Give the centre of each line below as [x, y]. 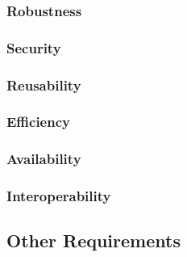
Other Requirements [93, 240]
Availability [44, 159]
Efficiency [38, 122]
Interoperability [59, 196]
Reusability [44, 84]
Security [34, 47]
